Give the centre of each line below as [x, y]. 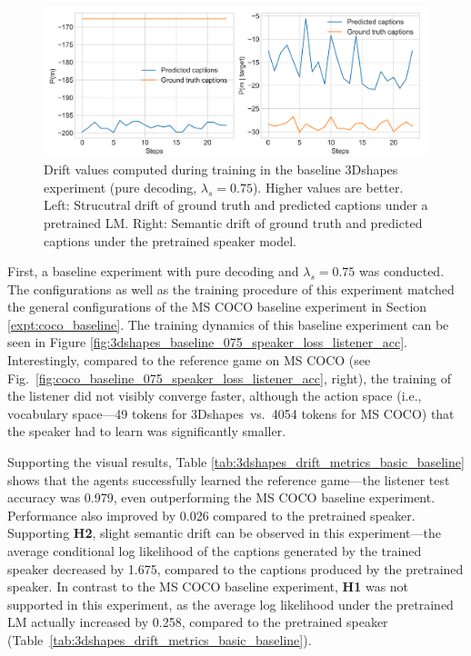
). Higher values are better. [328, 187]
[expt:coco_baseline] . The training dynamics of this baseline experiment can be [228, 324]
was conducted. [402, 271]
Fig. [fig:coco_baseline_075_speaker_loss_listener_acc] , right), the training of [230, 378]
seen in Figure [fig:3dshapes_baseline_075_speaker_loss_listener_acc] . [207, 342]
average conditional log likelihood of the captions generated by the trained [215, 551]
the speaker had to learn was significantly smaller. [147, 431]
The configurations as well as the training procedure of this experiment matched [231, 288]
